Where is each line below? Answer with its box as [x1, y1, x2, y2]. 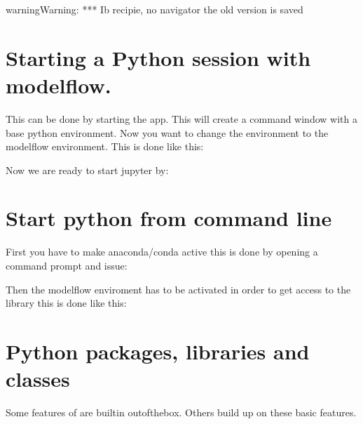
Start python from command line [6, 204, 332, 232]
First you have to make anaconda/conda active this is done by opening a [6, 244, 318, 259]
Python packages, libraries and [6, 336, 310, 365]
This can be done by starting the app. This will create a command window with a [6, 111, 357, 126]
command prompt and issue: [6, 258, 128, 272]
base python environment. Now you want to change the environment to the [6, 125, 329, 140]
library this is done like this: [6, 296, 127, 310]
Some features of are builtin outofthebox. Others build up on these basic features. [6, 405, 357, 420]
